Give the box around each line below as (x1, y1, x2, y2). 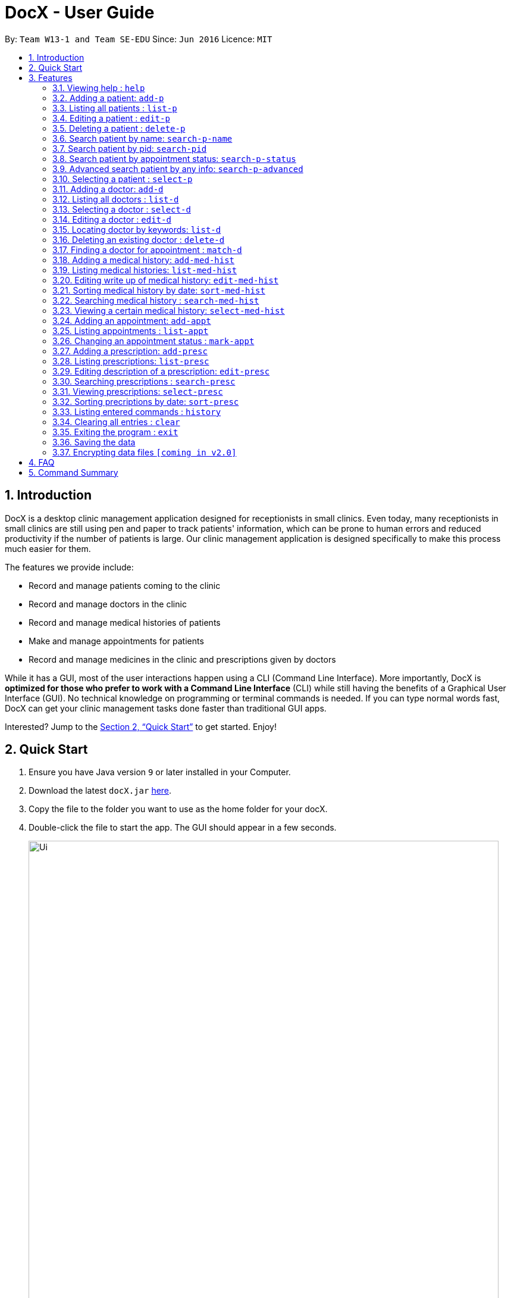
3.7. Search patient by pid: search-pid (52, 143, 207, 154)
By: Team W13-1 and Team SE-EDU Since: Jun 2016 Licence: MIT (5, 33, 272, 44)
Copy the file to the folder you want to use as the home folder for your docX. (29, 804, 328, 815)
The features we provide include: (5, 561, 134, 572)
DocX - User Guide (5, 2, 155, 23)
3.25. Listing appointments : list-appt (52, 325, 209, 336)
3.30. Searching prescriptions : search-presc (52, 376, 236, 386)
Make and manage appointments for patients (29, 635, 204, 646)
